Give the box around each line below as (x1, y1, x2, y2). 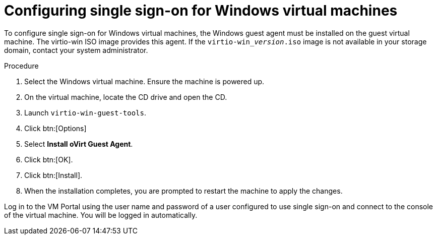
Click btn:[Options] (24, 124, 87, 133)
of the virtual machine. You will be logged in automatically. (4, 210, 198, 219)
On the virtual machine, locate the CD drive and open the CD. (24, 92, 227, 101)
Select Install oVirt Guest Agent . (24, 139, 133, 148)
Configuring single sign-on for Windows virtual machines (4, 2, 398, 19)
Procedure (4, 61, 39, 70)
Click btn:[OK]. (24, 155, 73, 164)
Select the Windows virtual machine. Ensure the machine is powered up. (24, 77, 265, 86)
